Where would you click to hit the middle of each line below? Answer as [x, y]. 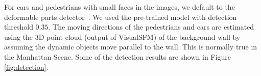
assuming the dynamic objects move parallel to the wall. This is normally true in [131, 47]
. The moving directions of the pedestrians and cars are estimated [151, 27]
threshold [19, 27]
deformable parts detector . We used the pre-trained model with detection [121, 17]
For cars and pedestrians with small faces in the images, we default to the [120, 7]
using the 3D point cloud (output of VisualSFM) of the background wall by [122, 36]
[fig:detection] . [26, 67]
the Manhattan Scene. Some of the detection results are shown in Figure [117, 56]
